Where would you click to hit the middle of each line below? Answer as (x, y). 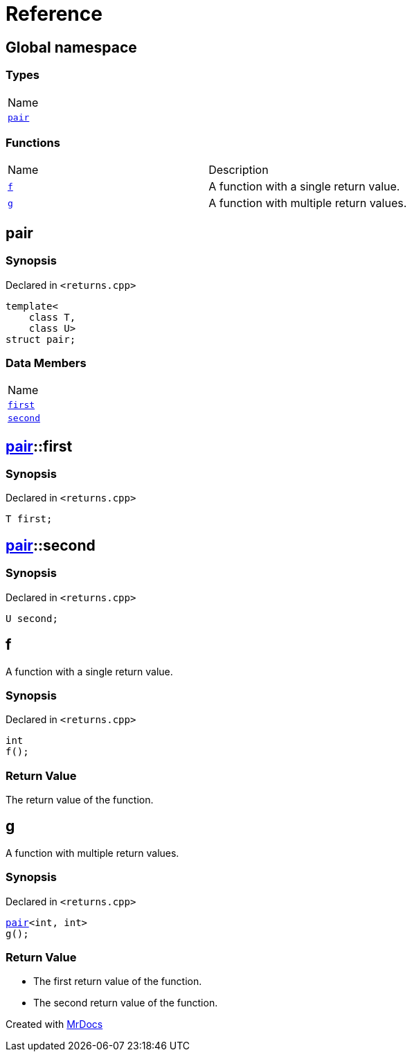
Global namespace (71, 47)
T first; (29, 519)
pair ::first (39, 446)
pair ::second (51, 545)
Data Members (46, 363)
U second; (32, 618)
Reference (54, 14)
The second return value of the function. (126, 1003)
